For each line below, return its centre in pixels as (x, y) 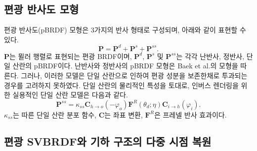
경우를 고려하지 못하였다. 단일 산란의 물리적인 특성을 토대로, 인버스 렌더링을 (121, 85)
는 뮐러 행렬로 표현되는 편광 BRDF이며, (71, 56)
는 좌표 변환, (124, 114)
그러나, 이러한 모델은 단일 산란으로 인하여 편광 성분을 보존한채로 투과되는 (134, 75)
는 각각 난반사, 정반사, (210, 56)
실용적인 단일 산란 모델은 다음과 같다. (70, 95)
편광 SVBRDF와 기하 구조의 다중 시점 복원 (108, 141)
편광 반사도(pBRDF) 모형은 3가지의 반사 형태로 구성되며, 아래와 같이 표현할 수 (125, 30)
